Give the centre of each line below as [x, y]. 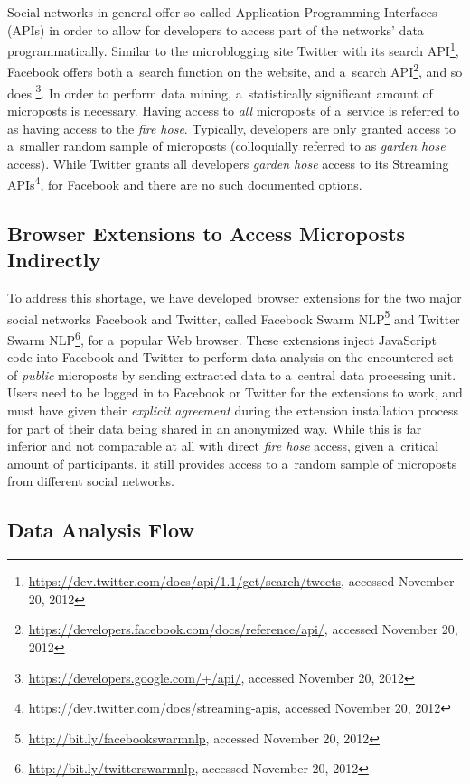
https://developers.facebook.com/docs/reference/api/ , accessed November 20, [243, 629]
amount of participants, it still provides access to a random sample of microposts [232, 463]
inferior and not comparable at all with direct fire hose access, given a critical [223, 446]
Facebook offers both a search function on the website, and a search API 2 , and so [235, 70]
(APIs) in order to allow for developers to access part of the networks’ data [216, 29]
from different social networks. [91, 481]
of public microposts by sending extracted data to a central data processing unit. [232, 374]
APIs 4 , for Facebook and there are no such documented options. [185, 183]
